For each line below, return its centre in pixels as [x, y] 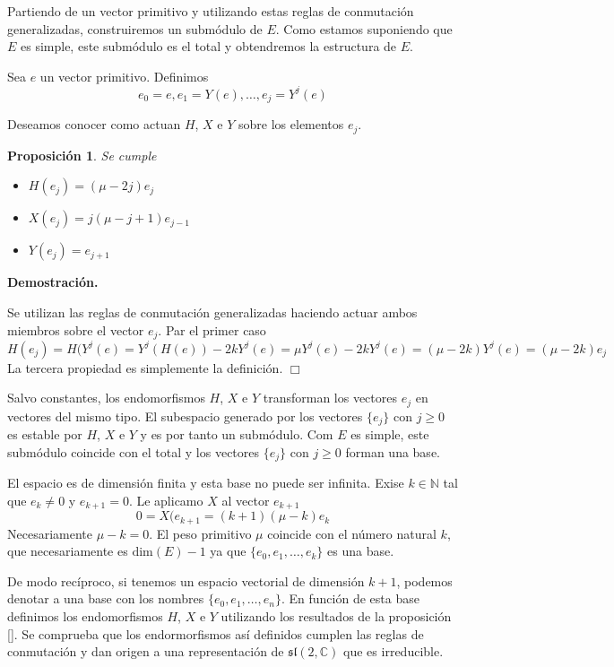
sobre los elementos [291, 124]
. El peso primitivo [200, 533]
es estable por [45, 434]
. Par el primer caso [212, 329]
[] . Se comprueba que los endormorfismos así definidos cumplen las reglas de [216, 633]
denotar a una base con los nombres [106, 598]
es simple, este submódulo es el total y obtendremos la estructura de [209, 46]
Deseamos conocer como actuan [94, 124]
